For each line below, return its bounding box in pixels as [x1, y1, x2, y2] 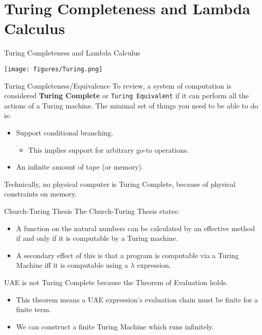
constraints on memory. [4, 188, 77, 199]
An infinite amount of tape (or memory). [16, 161, 143, 172]
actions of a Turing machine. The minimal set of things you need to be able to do [4, 100, 258, 110]
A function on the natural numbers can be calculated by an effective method [16, 222, 255, 233]
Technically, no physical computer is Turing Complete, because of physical [4, 178, 236, 189]
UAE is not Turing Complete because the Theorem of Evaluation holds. [4, 276, 228, 287]
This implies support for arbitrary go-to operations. [28, 144, 189, 155]
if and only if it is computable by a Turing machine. [16, 233, 178, 243]
